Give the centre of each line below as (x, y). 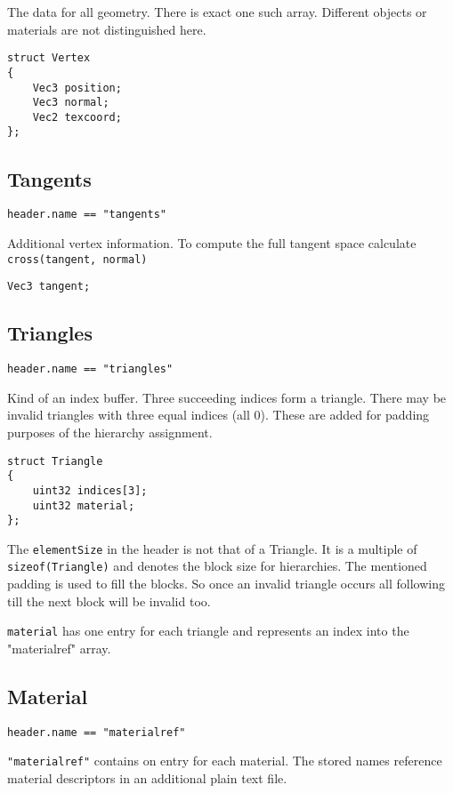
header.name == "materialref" (97, 732)
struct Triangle (55, 461)
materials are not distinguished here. (107, 29)
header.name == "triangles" (90, 369)
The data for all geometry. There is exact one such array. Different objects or (217, 12)
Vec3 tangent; (49, 287)
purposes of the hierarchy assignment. (110, 432)
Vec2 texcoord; (77, 117)
